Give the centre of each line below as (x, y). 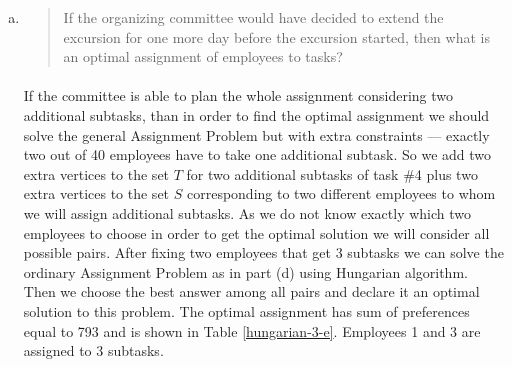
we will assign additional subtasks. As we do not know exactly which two (247, 212)
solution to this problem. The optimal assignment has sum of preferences (246, 310)
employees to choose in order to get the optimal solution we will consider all (256, 232)
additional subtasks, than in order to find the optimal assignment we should (256, 114)
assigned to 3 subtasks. (93, 350)
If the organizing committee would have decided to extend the (253, 17)
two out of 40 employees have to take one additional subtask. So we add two (257, 154)
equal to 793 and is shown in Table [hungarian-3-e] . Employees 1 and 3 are (252, 330)
